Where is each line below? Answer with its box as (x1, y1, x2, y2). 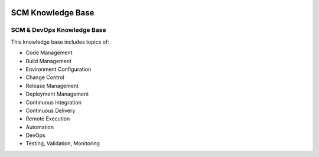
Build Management (25, 57, 72, 64)
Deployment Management (25, 90, 89, 97)
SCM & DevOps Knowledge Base (11, 26, 106, 34)
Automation (25, 123, 54, 130)
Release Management (25, 82, 79, 89)
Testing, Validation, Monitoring (25, 140, 100, 147)
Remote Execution (25, 115, 70, 122)
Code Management (25, 49, 73, 56)
